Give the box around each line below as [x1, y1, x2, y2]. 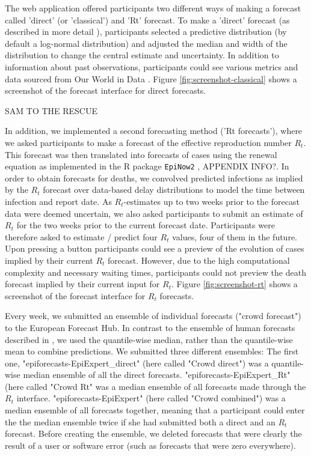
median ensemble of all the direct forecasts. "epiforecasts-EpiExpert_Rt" [23, 368, 291, 381]
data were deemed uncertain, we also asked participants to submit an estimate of [5, 207, 303, 219]
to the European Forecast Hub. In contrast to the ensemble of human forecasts [5, 321, 295, 333]
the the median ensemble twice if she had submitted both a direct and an [5, 415, 276, 428]
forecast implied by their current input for [5, 278, 160, 290]
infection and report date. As [5, 195, 112, 207]
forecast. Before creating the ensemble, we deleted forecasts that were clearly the [5, 427, 302, 440]
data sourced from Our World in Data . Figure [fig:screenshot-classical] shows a [5, 72, 297, 85]
